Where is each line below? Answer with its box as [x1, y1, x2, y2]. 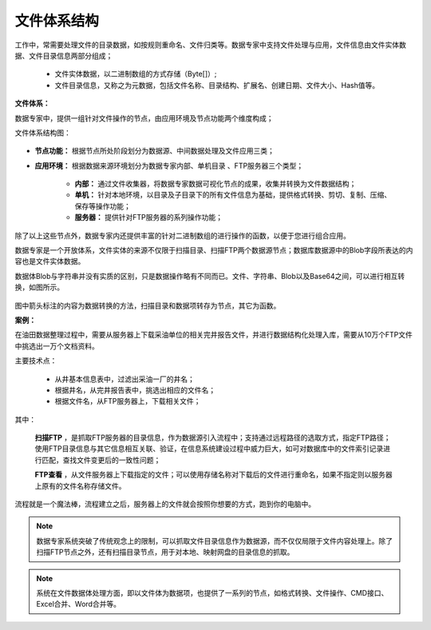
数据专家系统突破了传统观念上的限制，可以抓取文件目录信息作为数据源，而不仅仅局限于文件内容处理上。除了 [36, 536, 393, 545]
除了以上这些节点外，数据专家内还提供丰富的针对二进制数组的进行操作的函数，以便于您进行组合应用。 [14, 230, 350, 240]
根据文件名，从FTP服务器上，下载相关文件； [54, 397, 201, 406]
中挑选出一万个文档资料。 [14, 341, 99, 351]
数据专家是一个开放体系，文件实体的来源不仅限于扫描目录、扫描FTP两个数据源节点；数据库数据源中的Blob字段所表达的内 [14, 245, 413, 255]
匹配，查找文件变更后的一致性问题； [41, 455, 161, 465]
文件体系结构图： [14, 128, 71, 138]
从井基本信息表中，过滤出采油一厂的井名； [54, 374, 195, 384]
